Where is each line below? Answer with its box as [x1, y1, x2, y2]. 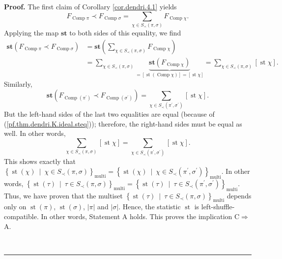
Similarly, [4, 79, 32, 89]
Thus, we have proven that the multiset [4, 190, 123, 200]
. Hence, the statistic [118, 201, 181, 212]
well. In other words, [4, 128, 66, 138]
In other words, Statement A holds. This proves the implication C [41, 211, 240, 221]
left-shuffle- [201, 201, 235, 212]
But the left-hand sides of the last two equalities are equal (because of [4, 109, 215, 119]
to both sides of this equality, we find [69, 28, 181, 38]
